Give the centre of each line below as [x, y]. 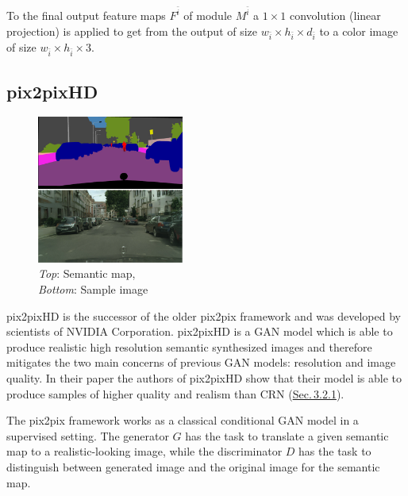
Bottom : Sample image [93, 289]
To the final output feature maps [86, 15]
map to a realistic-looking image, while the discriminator [144, 451]
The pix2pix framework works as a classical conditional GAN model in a [183, 420]
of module [208, 15]
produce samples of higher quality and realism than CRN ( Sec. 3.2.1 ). [175, 393]
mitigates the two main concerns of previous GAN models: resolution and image [201, 362]
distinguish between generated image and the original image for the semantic [193, 466]
